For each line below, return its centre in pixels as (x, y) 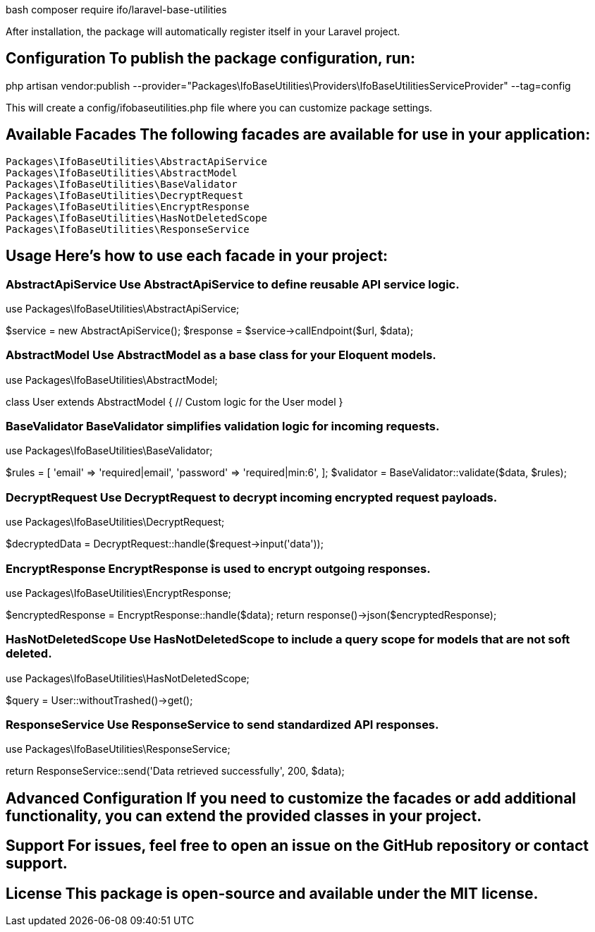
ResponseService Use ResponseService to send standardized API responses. (222, 725)
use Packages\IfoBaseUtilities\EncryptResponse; (118, 593)
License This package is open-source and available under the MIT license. (272, 893)
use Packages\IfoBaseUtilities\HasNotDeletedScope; (128, 678)
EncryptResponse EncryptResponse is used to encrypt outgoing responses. (218, 568)
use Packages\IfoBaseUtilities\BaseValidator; (109, 451)
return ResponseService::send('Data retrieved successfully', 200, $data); (175, 771)
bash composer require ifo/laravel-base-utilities (116, 10)
